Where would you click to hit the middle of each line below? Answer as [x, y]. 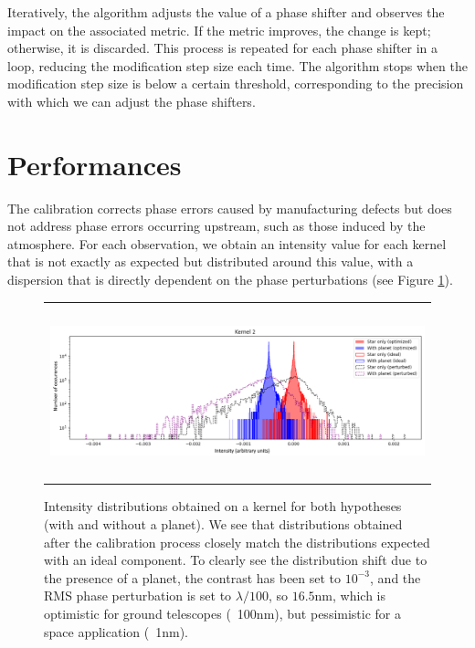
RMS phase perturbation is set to [138, 596]
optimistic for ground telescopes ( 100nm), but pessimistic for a [223, 614]
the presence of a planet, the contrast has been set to [193, 577]
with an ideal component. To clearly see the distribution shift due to [236, 560]
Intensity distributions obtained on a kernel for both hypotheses [223, 506]
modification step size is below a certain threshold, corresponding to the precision [236, 84]
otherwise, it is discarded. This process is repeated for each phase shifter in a [223, 48]
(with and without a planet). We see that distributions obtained [223, 524]
